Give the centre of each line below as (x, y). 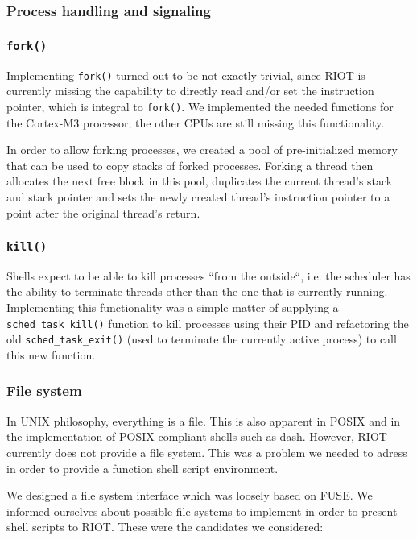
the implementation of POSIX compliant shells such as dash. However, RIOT (197, 436)
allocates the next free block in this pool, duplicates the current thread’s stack (200, 181)
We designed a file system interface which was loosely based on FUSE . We (190, 495)
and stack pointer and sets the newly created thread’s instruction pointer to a (198, 196)
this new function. (51, 354)
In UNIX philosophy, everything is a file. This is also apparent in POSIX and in (204, 420)
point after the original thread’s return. (103, 212)
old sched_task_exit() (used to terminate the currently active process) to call (202, 339)
